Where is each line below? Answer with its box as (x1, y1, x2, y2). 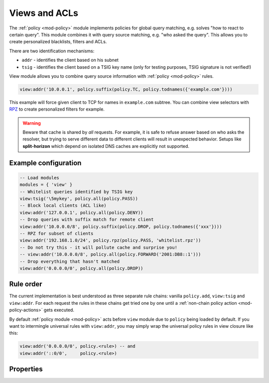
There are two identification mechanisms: (9, 48, 95, 54)
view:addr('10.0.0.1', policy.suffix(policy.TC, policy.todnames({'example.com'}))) (19, 86, 233, 92)
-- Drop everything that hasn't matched (19, 258, 120, 264)
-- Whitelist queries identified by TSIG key (19, 189, 133, 194)
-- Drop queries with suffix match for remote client (19, 217, 154, 223)
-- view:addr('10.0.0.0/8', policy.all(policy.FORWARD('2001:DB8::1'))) (19, 252, 201, 257)
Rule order (9, 280, 42, 288)
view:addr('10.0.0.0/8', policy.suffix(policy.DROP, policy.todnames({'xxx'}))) (19, 224, 222, 229)
